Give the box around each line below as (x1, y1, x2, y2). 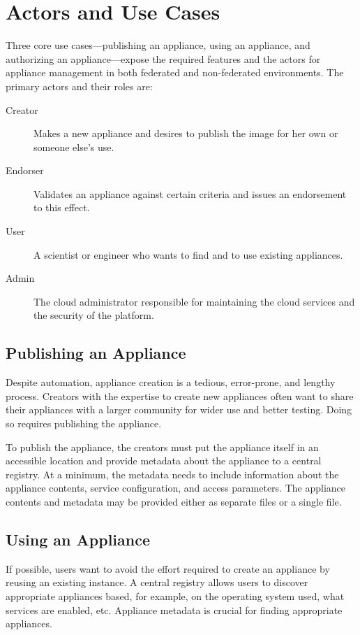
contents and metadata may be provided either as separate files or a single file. (6, 494, 342, 508)
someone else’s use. (33, 139, 114, 154)
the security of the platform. (33, 308, 154, 322)
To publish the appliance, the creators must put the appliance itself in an (6, 439, 319, 454)
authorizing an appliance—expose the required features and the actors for (6, 51, 321, 66)
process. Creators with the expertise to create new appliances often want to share (6, 388, 354, 403)
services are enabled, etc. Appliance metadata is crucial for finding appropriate (6, 602, 343, 617)
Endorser (6, 163, 44, 178)
